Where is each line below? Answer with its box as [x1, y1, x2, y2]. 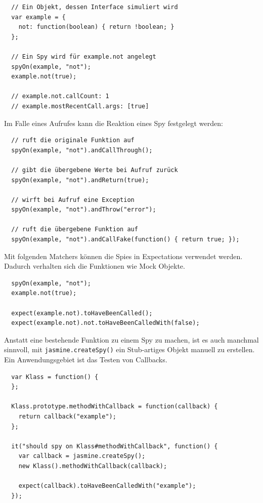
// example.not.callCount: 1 [11, 93, 109, 100]
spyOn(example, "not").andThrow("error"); [11, 206, 156, 214]
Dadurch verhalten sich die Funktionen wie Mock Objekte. [4, 261, 185, 271]
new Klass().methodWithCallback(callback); [18, 463, 167, 470]
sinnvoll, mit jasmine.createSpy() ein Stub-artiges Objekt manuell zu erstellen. [4, 344, 255, 355]
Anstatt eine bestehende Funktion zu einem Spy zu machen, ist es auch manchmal [4, 334, 259, 345]
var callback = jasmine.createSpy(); [18, 452, 146, 460]
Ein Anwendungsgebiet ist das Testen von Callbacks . [4, 354, 167, 365]
